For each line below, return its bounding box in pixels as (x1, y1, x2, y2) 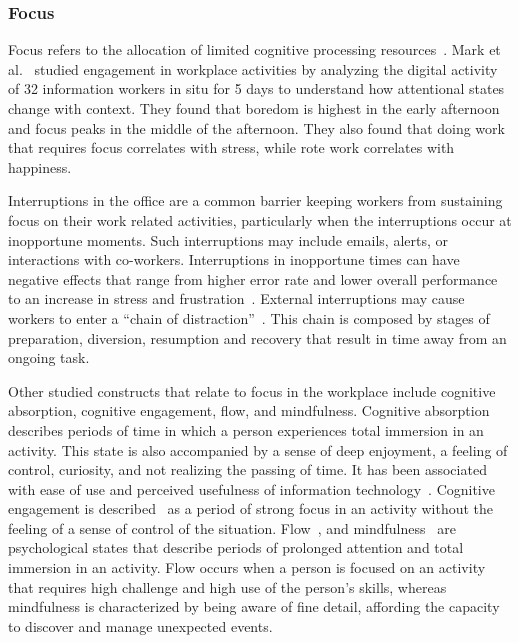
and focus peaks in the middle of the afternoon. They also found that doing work (8, 117, 505, 138)
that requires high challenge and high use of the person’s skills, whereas (8, 576, 447, 597)
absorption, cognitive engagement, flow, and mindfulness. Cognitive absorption (8, 400, 490, 421)
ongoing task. (8, 347, 90, 368)
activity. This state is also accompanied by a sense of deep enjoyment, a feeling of (8, 439, 508, 460)
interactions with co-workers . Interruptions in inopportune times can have (8, 249, 460, 270)
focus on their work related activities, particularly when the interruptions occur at (8, 209, 512, 230)
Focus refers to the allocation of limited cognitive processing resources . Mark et (8, 39, 501, 60)
